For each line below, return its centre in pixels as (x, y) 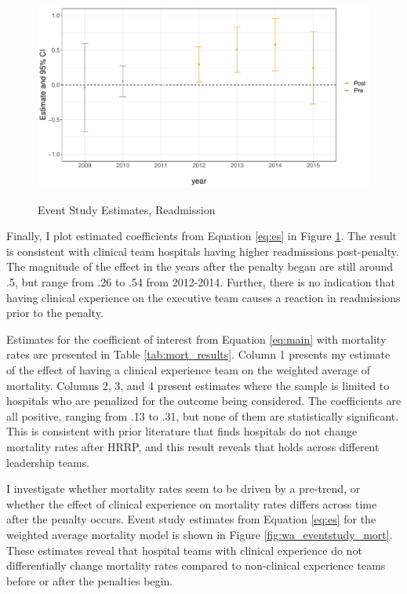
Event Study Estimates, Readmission (127, 209)
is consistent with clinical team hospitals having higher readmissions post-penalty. (203, 251)
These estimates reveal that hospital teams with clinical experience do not (184, 550)
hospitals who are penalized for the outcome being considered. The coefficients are (204, 401)
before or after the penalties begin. (90, 580)
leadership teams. (48, 462)
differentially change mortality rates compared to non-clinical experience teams (196, 565)
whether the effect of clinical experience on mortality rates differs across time (192, 503)
